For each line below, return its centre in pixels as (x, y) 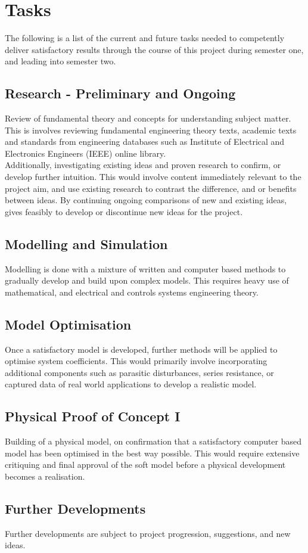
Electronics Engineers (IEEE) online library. (85, 153)
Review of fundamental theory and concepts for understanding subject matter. (148, 118)
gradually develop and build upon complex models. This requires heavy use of (147, 280)
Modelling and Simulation (86, 243)
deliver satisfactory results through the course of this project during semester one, (154, 49)
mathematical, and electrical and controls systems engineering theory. (132, 292)
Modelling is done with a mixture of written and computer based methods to (145, 268)
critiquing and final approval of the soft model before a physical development (145, 465)
